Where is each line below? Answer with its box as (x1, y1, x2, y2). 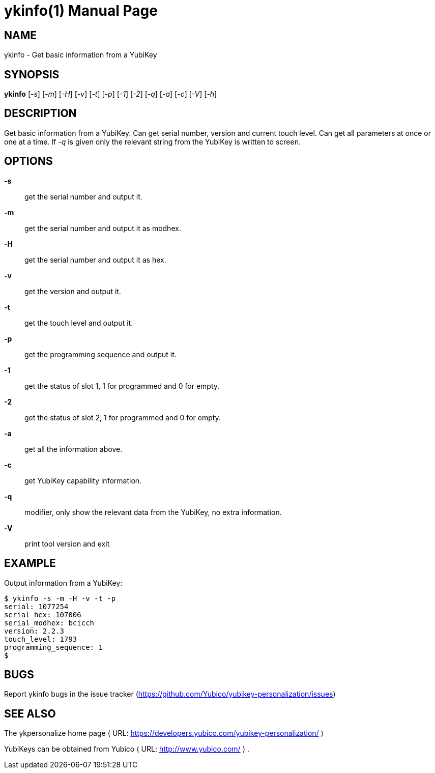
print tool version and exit (24, 539, 110, 548)
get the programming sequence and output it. (24, 350, 177, 359)
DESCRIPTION (4, 107, 77, 120)
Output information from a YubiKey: (4, 578, 123, 587)
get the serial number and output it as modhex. (24, 223, 181, 233)
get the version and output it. (24, 287, 121, 296)
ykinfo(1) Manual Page (4, 2, 158, 19)
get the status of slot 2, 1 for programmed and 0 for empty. (24, 413, 221, 422)
